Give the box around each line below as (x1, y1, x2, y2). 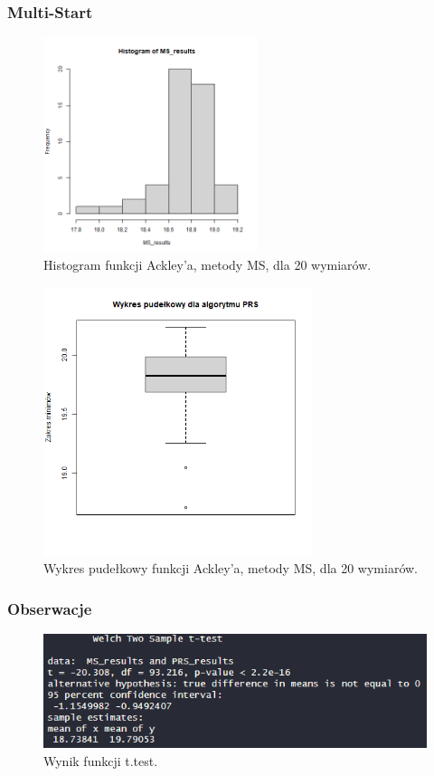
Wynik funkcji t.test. (43, 751, 158, 770)
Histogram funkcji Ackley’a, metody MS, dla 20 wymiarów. (43, 255, 372, 274)
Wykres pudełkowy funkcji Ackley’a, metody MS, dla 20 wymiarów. (43, 559, 418, 578)
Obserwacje (7, 597, 92, 619)
